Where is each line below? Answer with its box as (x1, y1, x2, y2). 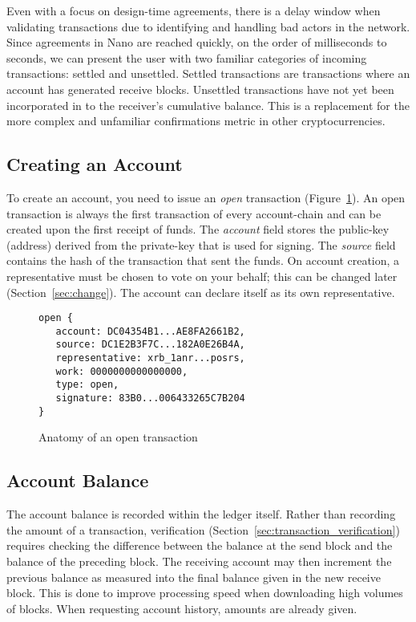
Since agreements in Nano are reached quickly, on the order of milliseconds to (6, 34, 387, 51)
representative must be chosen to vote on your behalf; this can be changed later (6, 267, 398, 284)
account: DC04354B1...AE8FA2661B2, (55, 325, 245, 337)
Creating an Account (6, 152, 183, 177)
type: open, (55, 379, 119, 391)
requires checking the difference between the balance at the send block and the (6, 537, 393, 554)
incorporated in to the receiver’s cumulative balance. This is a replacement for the (6, 96, 410, 113)
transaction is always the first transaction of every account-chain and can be (6, 205, 382, 222)
